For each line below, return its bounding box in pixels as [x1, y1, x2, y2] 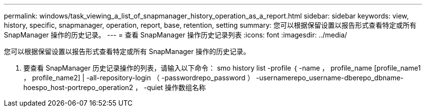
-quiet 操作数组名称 [143, 83, 206, 92]
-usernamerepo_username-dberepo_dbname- [256, 74, 404, 82]
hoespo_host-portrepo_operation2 [23, 83, 133, 92]
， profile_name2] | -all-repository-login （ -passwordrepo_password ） [23, 74, 254, 82]
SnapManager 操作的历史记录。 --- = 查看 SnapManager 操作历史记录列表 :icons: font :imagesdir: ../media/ [4, 31, 347, 39]
